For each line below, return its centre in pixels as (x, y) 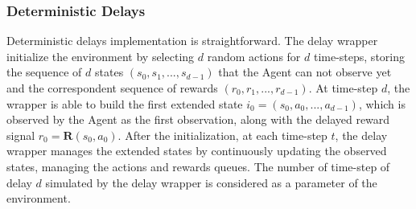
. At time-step (343, 88)
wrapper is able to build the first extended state (125, 103)
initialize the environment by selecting (101, 56)
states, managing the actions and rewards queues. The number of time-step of (198, 166)
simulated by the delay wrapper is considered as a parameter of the (211, 182)
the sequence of (44, 72)
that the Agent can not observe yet (305, 72)
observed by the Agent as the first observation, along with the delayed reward (198, 119)
